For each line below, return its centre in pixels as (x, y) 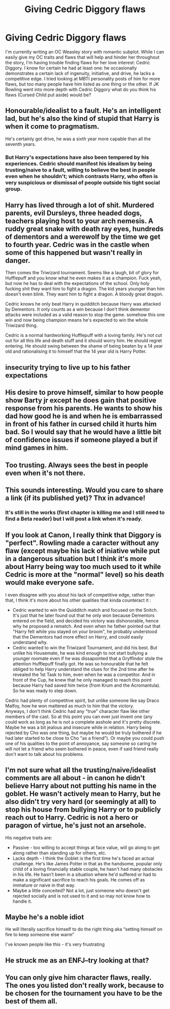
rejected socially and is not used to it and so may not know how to (81, 896)
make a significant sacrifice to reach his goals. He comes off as (79, 879)
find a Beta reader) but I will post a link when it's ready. (74, 519)
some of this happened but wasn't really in (74, 253)
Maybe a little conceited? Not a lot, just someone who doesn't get (81, 890)
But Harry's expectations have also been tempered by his (77, 157)
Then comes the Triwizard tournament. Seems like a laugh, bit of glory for (82, 273)
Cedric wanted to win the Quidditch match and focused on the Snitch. (85, 610)
